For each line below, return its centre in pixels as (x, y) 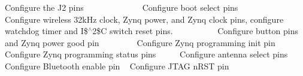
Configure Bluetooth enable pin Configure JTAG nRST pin (117, 66)
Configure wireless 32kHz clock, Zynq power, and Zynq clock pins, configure (144, 19)
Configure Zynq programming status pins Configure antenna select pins (146, 54)
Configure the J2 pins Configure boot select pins (122, 7)
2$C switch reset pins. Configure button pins (195, 31)
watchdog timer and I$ (46, 31)
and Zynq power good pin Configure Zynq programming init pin (140, 42)
